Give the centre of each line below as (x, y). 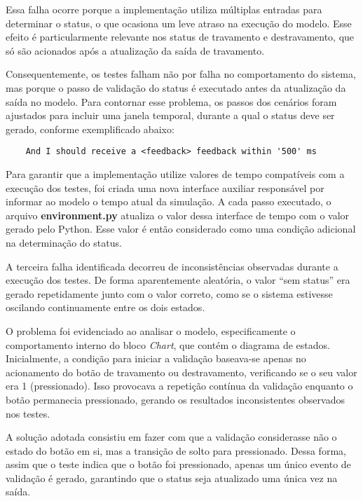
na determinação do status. (64, 242)
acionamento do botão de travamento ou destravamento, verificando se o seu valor (181, 372)
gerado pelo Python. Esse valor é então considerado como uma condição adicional (181, 229)
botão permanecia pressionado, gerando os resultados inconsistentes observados (175, 399)
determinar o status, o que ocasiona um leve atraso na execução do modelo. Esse (179, 23)
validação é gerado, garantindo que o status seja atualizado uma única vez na (172, 478)
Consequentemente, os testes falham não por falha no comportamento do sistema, (181, 74)
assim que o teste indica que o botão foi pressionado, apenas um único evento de (178, 464)
